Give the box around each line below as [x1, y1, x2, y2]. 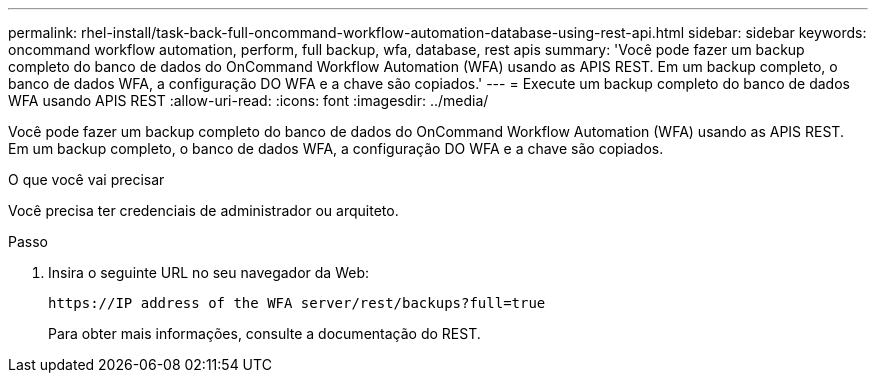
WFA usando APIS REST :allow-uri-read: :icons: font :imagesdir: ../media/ [8, 92, 489, 109]
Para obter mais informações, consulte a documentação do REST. [48, 325, 481, 342]
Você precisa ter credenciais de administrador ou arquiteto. [8, 202, 399, 219]
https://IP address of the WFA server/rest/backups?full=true [48, 295, 546, 311]
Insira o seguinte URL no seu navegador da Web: [48, 264, 370, 281]
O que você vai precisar [8, 171, 165, 188]
